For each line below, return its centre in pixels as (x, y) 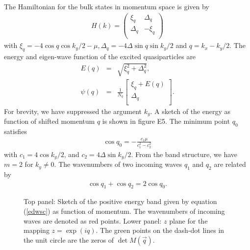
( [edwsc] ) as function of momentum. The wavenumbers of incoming (124, 211)
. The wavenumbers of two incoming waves (118, 164)
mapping (37, 230)
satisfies (15, 131)
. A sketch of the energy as (190, 111)
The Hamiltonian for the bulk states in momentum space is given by (107, 6)
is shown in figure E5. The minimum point (166, 121)
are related (230, 164)
